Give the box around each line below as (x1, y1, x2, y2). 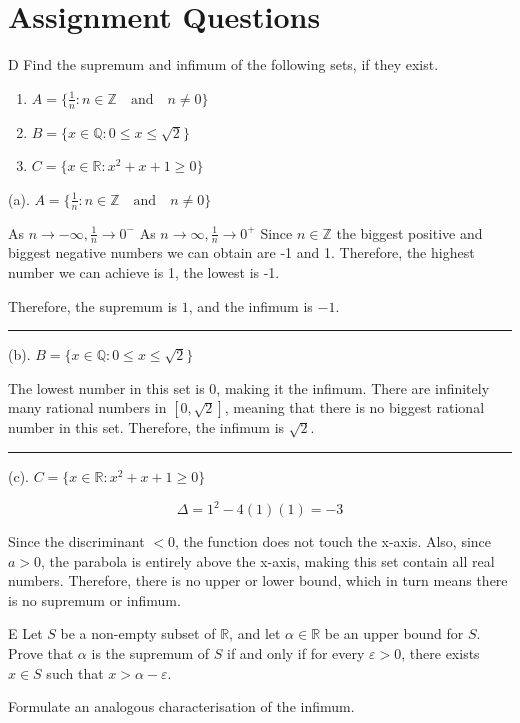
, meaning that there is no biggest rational (224, 397, 485, 418)
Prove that (8, 643, 74, 664)
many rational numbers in (8, 397, 167, 418)
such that (46, 662, 104, 683)
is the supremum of (91, 643, 210, 664)
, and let (229, 623, 281, 644)
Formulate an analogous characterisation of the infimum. (8, 696, 355, 717)
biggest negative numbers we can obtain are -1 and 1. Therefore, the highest (8, 242, 475, 263)
